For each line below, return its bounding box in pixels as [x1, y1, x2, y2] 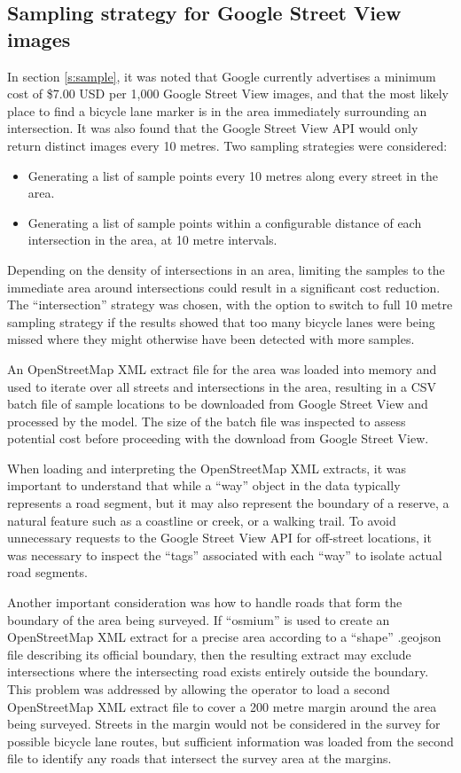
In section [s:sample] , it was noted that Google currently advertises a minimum [7, 66, 436, 85]
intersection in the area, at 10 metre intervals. [27, 230, 277, 249]
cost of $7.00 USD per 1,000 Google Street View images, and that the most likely [7, 84, 449, 103]
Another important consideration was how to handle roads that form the [7, 593, 402, 612]
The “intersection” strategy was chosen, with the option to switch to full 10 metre [7, 295, 453, 314]
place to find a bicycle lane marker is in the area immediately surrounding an [7, 101, 427, 120]
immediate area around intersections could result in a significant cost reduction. [7, 277, 441, 296]
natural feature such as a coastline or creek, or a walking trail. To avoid [7, 511, 396, 529]
